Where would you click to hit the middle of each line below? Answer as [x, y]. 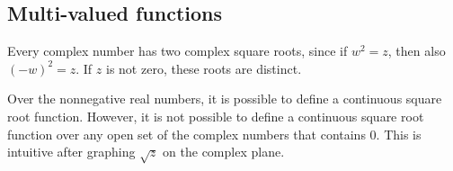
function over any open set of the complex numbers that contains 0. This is [214, 134]
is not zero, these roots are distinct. [204, 68]
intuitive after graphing [71, 152]
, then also [417, 51]
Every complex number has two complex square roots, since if [178, 51]
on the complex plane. [224, 152]
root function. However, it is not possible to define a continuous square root [216, 116]
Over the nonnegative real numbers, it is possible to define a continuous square [225, 99]
